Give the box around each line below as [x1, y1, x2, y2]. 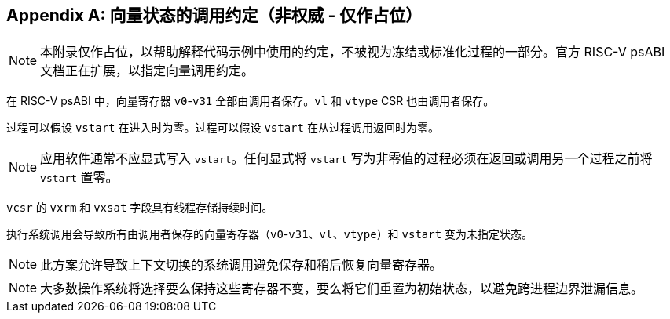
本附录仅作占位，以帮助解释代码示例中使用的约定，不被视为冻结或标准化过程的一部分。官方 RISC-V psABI [40, 44, 665, 60]
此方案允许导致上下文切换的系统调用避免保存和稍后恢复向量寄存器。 [40, 257, 443, 274]
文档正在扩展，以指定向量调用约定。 [40, 63, 254, 79]
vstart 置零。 [40, 169, 119, 186]
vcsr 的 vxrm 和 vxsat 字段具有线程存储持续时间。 [6, 201, 273, 215]
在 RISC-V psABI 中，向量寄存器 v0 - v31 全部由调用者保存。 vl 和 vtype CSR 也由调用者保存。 [6, 94, 495, 108]
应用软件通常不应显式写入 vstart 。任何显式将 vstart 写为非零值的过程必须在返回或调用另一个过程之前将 [40, 150, 653, 167]
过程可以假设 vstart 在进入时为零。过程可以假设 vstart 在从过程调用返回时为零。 [6, 121, 439, 135]
